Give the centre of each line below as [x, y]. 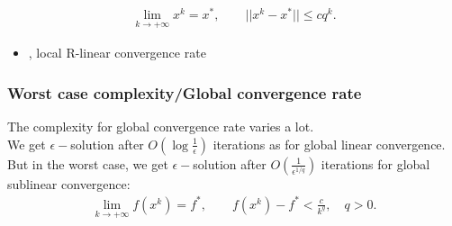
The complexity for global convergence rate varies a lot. [161, 127]
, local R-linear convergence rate [117, 53]
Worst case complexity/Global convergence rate [185, 92]
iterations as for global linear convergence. [329, 144]
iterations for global [375, 163]
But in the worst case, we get [88, 163]
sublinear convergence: [69, 183]
